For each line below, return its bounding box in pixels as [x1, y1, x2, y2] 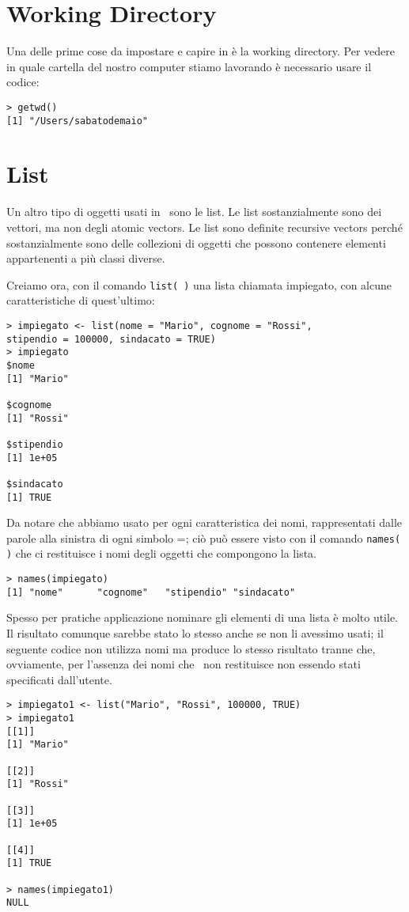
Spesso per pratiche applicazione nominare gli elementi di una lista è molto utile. [6, 609, 399, 626]
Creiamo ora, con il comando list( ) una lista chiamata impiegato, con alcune [6, 276, 392, 293]
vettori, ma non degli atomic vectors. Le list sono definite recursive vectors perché [6, 218, 403, 235]
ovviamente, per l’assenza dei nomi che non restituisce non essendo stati [6, 656, 361, 672]
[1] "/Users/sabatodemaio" [6, 115, 148, 127]
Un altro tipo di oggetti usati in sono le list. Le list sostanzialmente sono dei [6, 203, 382, 220]
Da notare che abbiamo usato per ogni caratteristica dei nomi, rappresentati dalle [6, 514, 402, 531]
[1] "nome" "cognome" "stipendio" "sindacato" [6, 586, 296, 598]
